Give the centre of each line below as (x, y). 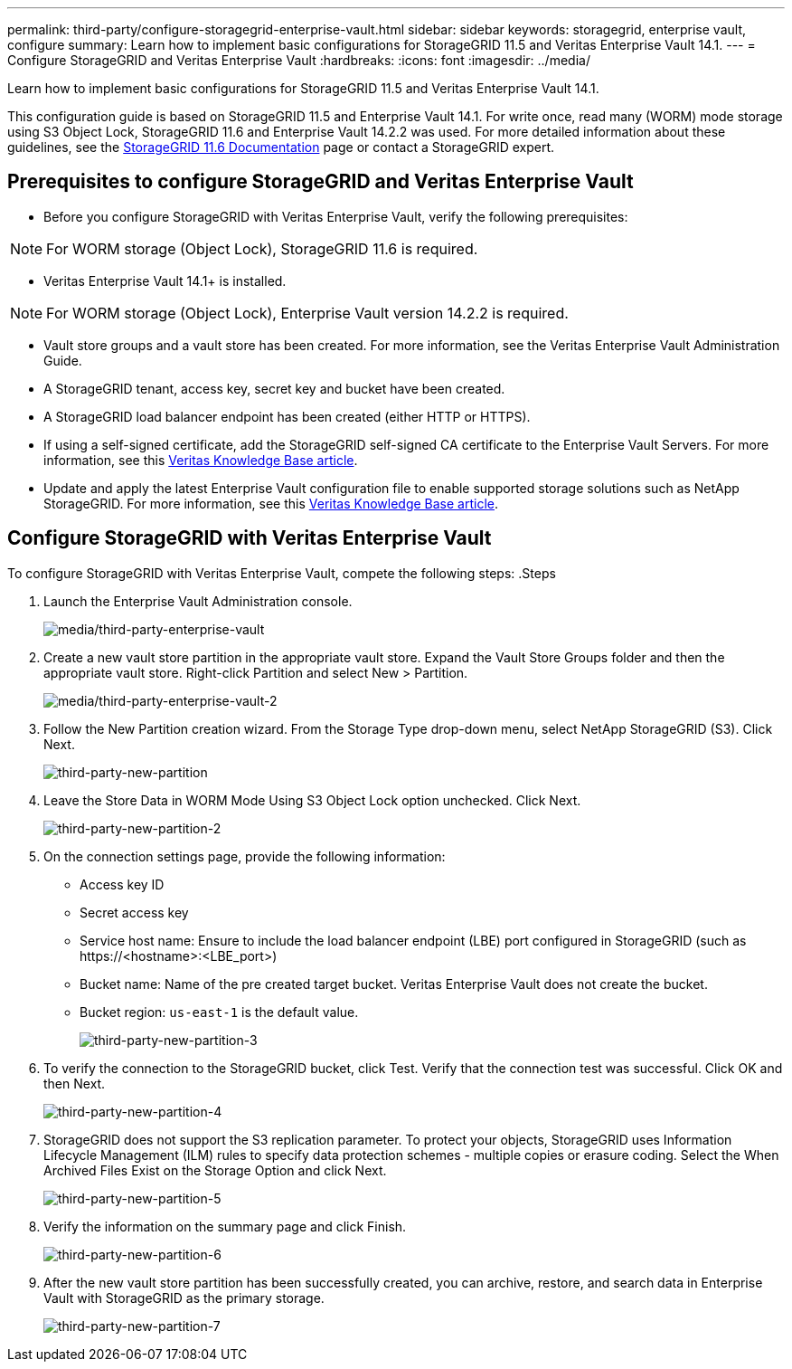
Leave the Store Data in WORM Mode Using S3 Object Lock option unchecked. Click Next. (312, 800)
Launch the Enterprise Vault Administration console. (198, 601)
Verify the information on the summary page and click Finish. (225, 1226)
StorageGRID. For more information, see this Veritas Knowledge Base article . (271, 503)
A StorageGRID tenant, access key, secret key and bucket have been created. (274, 388)
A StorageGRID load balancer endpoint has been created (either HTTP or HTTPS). (287, 416)
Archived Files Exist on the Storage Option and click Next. (215, 1170)
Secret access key (134, 912)
